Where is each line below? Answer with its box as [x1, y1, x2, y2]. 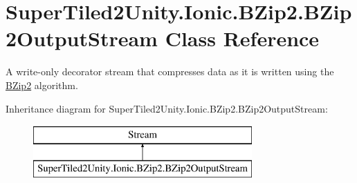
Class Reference [165, 24, 320, 52]
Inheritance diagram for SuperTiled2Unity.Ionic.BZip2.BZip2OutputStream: [6, 101, 328, 115]
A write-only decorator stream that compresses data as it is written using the [6, 64, 334, 79]
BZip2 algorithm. [6, 77, 78, 92]
